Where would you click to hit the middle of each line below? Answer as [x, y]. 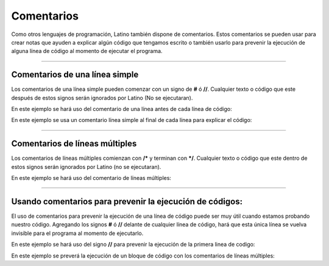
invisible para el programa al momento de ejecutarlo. [77, 233]
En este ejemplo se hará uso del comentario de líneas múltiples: [91, 178]
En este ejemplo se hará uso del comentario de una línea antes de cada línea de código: [122, 109]
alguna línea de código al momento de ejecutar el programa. [87, 51]
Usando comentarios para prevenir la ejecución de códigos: [127, 201]
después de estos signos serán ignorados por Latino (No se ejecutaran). [102, 98]
